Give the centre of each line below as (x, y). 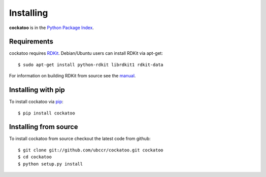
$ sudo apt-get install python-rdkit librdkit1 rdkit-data (91, 65)
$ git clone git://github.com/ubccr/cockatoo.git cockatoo (91, 150)
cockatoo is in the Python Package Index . (51, 28)
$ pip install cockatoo (47, 113)
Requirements (31, 42)
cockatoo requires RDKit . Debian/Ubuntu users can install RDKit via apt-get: (86, 53)
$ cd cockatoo (35, 157)
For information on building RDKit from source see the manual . (72, 76)
